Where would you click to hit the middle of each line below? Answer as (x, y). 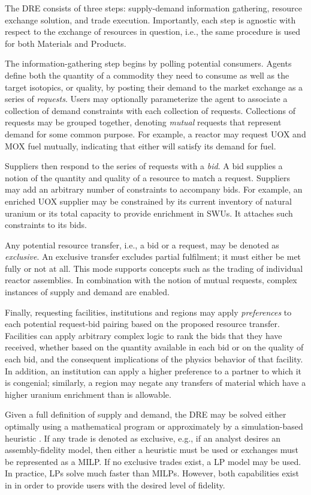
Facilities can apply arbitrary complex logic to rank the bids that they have (144, 335)
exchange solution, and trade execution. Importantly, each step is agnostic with (150, 19)
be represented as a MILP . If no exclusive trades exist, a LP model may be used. (153, 461)
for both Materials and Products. (66, 43)
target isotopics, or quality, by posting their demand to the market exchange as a (154, 87)
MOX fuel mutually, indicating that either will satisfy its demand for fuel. (141, 145)
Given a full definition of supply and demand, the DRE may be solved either (146, 414)
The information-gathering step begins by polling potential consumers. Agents (148, 63)
